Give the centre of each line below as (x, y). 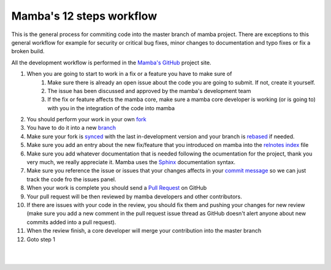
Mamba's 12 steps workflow (84, 16)
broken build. (28, 51)
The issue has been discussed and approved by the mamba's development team (149, 91)
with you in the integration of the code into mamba (111, 108)
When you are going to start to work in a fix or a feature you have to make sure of (129, 74)
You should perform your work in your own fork (86, 119)
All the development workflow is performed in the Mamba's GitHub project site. (111, 62)
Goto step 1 (41, 239)
